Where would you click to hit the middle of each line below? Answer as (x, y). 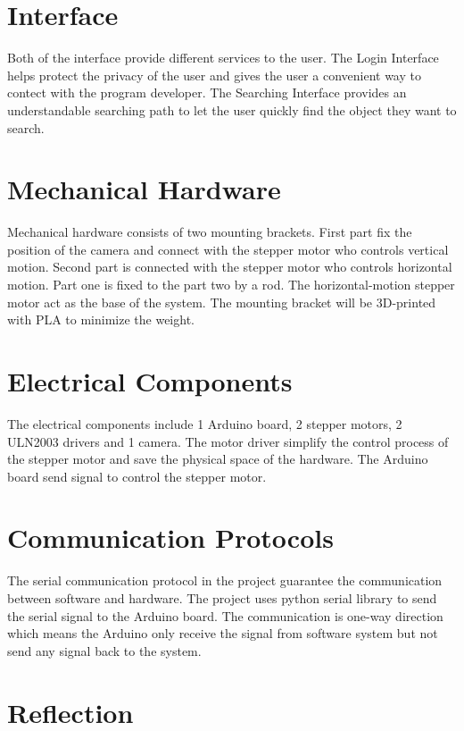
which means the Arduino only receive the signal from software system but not (223, 633)
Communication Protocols (170, 538)
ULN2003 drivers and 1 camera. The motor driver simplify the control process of (228, 441)
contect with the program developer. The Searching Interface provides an (207, 92)
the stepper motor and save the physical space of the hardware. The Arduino (218, 459)
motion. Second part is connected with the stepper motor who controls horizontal (230, 267)
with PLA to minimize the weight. (101, 319)
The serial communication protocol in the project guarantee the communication (225, 580)
